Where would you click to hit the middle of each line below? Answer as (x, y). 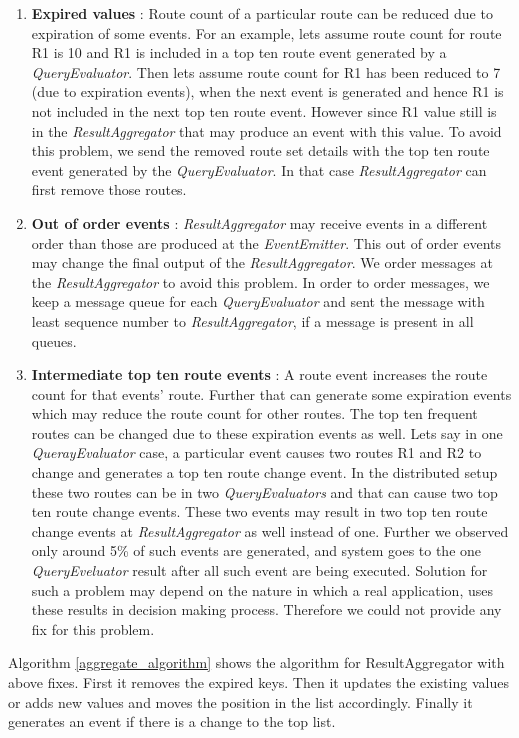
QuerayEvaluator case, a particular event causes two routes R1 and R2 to (256, 452)
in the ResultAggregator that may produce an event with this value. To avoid (266, 130)
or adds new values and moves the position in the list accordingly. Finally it (240, 701)
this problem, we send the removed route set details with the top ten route (260, 150)
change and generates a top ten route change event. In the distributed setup (264, 472)
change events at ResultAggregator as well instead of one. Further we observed (270, 530)
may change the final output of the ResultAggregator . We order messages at (262, 262)
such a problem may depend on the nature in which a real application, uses (262, 589)
